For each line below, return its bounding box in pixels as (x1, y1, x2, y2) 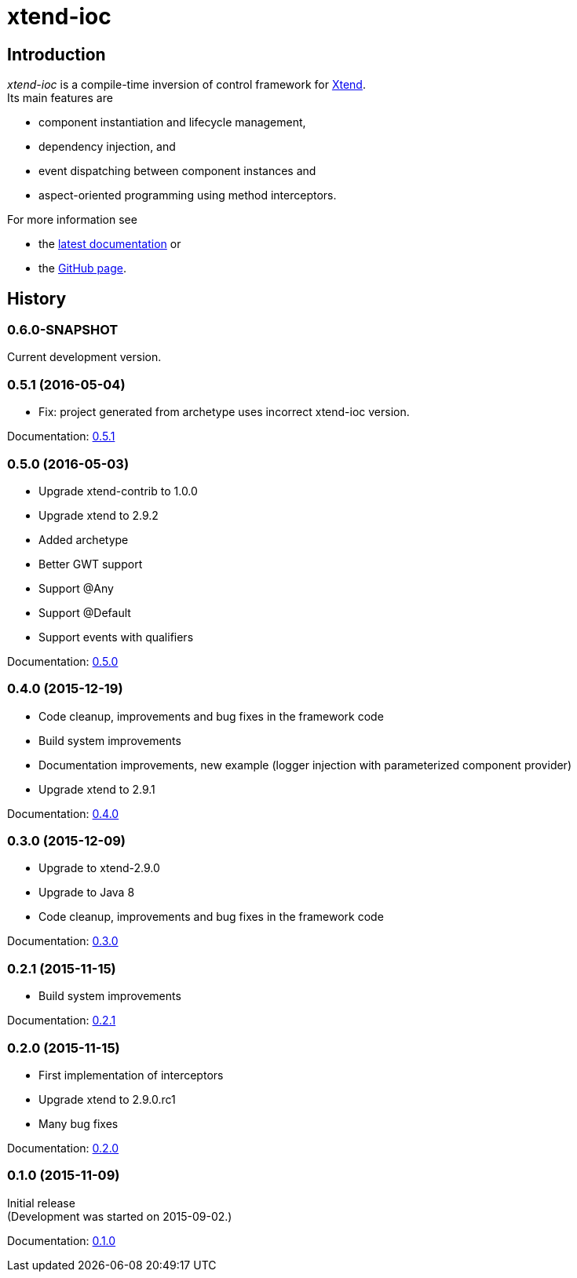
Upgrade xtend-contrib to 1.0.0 (38, 484, 198, 498)
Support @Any (38, 581, 114, 595)
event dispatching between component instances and (38, 164, 316, 178)
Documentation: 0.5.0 (7, 654, 119, 668)
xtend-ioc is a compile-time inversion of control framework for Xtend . (7, 78, 366, 92)
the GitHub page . (38, 261, 126, 276)
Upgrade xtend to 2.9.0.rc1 (38, 1092, 176, 1106)
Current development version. (7, 350, 162, 364)
